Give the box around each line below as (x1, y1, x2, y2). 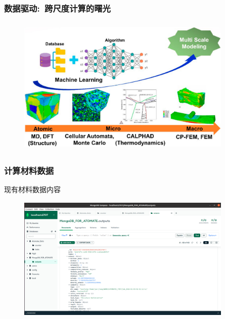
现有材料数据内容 (4, 184, 61, 195)
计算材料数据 (4, 164, 54, 177)
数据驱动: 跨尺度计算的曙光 (4, 2, 111, 14)
